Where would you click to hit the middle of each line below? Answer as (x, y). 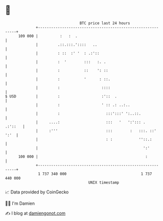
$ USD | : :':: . (61, 96)
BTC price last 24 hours (105, 23)
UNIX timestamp (104, 182)
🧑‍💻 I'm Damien (20, 203)
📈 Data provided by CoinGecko (37, 192)
